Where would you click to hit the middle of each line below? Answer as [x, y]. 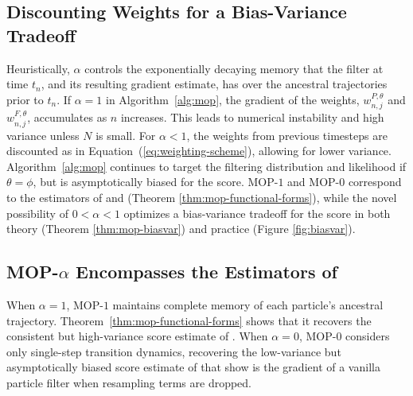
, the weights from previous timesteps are [287, 135]
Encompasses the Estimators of [206, 272]
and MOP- [314, 182]
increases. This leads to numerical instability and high [252, 117]
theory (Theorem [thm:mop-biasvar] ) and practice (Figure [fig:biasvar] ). [181, 229]
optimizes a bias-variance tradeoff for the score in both [257, 213]
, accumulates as [67, 117]
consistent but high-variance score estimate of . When [137, 336]
